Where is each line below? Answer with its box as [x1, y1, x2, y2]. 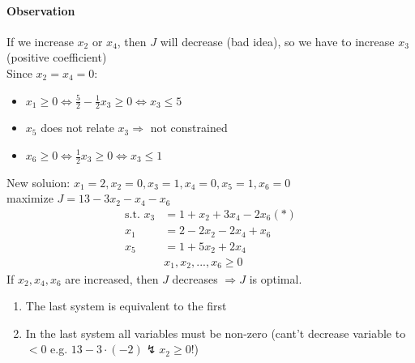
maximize [6, 190, 53, 207]
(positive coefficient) [6, 49, 107, 66]
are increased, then [65, 270, 159, 287]
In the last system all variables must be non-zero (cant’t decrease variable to [25, 324, 406, 341]
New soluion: [6, 173, 71, 190]
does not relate [41, 119, 114, 136]
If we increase [6, 32, 74, 49]
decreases [172, 270, 218, 287]
